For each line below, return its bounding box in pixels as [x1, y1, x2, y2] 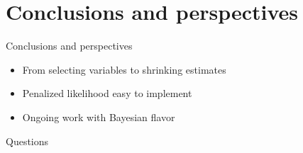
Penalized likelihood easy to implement [22, 86, 192, 101]
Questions [6, 133, 49, 148]
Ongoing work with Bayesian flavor [22, 109, 175, 124]
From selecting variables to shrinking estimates [22, 62, 226, 76]
